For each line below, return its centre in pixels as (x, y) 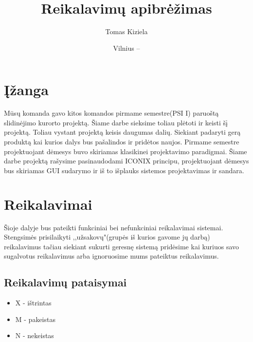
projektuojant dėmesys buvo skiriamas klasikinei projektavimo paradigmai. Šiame (126, 151)
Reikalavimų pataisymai (65, 282)
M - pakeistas (35, 319)
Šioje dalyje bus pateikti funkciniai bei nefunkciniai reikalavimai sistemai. (114, 227)
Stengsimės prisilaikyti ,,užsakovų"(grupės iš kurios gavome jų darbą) (107, 237)
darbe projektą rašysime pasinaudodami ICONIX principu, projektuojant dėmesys (126, 161)
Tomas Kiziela (126, 31)
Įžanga (26, 90)
